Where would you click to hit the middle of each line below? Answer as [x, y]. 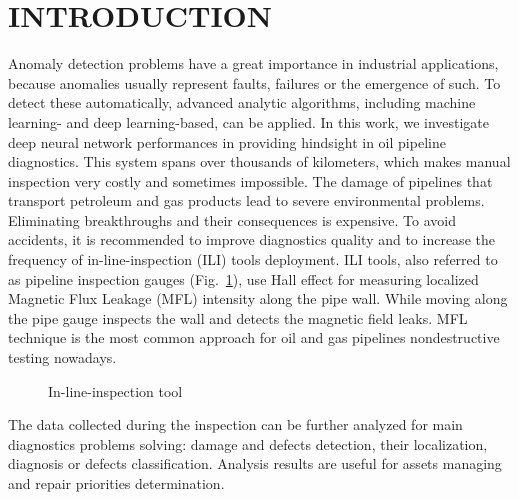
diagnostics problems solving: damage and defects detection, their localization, [248, 443]
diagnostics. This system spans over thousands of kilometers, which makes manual [259, 161]
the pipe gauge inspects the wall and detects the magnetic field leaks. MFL [238, 317]
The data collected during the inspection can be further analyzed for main [235, 424]
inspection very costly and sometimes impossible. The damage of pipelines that [250, 180]
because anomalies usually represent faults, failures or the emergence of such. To [254, 82]
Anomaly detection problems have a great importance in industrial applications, [253, 63]
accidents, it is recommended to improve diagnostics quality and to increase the [251, 239]
